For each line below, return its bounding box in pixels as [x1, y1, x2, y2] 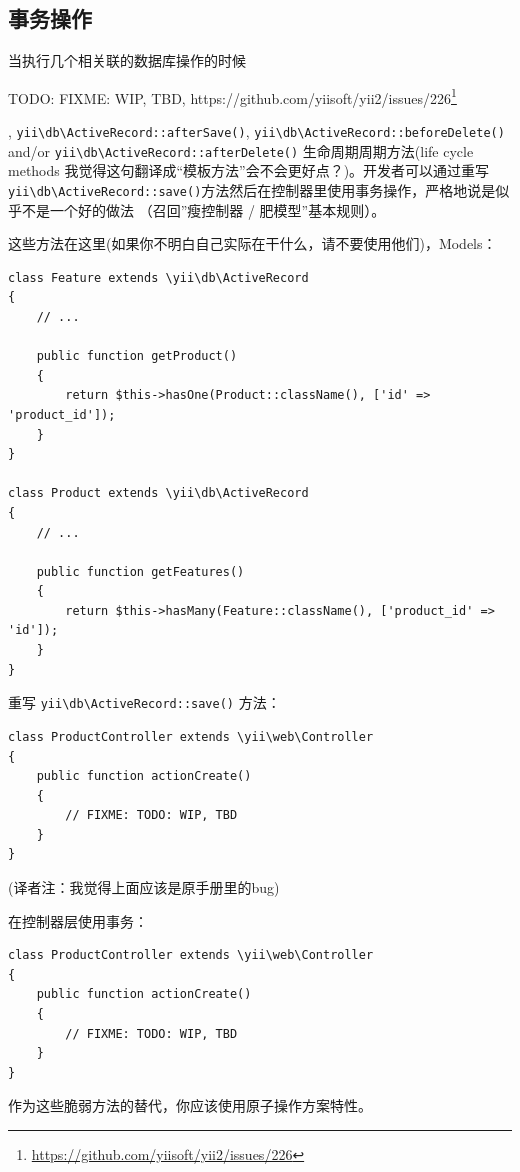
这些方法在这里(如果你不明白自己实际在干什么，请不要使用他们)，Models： [8, 233, 497, 254]
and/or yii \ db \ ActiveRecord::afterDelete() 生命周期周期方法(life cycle [8, 140, 474, 161]
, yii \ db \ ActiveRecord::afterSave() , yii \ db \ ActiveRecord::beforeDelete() [8, 121, 505, 142]
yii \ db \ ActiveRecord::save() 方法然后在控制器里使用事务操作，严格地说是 [8, 179, 496, 200]
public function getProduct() [36, 349, 238, 364]
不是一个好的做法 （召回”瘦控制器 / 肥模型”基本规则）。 [21, 199, 386, 220]
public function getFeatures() [36, 564, 245, 579]
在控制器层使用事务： [8, 910, 148, 931]
